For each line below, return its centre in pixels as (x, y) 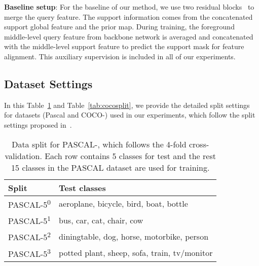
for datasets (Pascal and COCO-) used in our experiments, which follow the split (130, 115)
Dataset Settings (48, 83)
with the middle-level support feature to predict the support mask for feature (124, 46)
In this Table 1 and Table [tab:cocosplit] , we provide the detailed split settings (127, 105)
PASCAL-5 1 (30, 220)
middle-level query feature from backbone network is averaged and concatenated (129, 36)
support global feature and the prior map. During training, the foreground (119, 27)
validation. (23, 156)
